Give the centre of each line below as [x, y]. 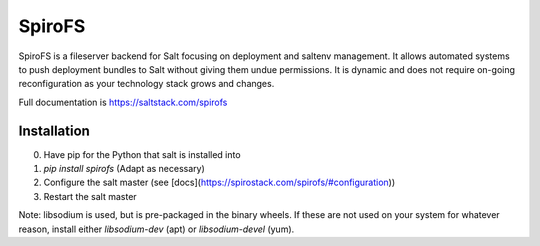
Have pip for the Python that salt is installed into [142, 154]
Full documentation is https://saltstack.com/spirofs [123, 102]
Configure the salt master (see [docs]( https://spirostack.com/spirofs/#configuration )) [219, 182]
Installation [54, 130]
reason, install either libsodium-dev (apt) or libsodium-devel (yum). [156, 229]
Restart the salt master [90, 196]
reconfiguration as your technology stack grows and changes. [146, 84]
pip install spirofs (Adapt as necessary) [124, 169]
